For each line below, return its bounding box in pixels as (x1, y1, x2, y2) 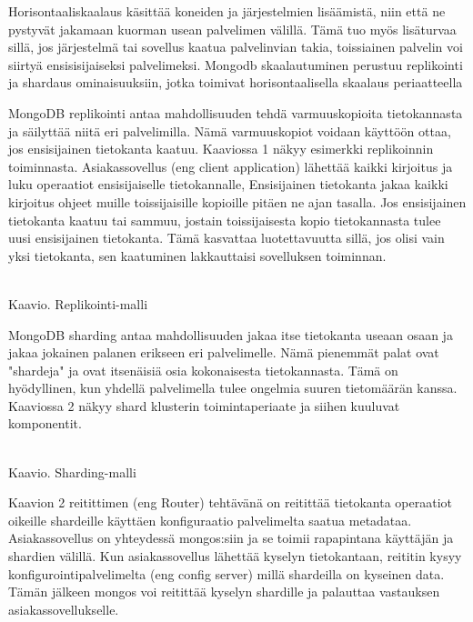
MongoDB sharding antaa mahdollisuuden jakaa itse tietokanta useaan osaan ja (8, 325, 453, 344)
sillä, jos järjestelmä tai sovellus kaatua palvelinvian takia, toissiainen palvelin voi (8, 37, 463, 56)
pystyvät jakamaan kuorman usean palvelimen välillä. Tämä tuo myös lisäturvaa (8, 19, 457, 38)
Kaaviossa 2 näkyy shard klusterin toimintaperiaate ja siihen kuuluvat (8, 396, 400, 415)
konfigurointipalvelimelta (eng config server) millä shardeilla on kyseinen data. (8, 564, 445, 583)
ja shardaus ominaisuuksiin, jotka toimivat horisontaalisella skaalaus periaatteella (8, 73, 463, 92)
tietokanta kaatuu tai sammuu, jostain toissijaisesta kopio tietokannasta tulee (8, 210, 441, 229)
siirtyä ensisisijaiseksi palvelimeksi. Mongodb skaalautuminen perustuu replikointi (8, 55, 463, 74)
